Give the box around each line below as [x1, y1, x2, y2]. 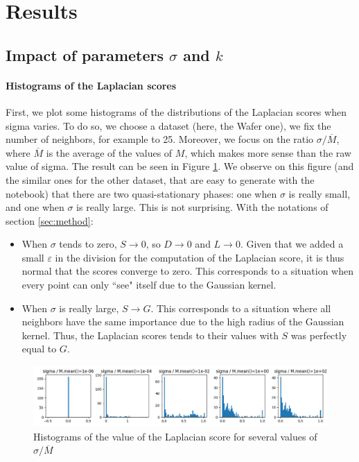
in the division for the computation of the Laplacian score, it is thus [55, 250, 344, 264]
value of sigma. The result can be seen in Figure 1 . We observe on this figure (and [6, 159, 354, 173]
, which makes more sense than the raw [184, 145, 351, 160]
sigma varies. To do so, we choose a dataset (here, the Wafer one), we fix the [6, 118, 331, 132]
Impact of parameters [6, 44, 164, 65]
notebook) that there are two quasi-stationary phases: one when [6, 186, 277, 200]
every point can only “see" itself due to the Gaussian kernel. [21, 277, 277, 292]
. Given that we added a [240, 237, 344, 251]
